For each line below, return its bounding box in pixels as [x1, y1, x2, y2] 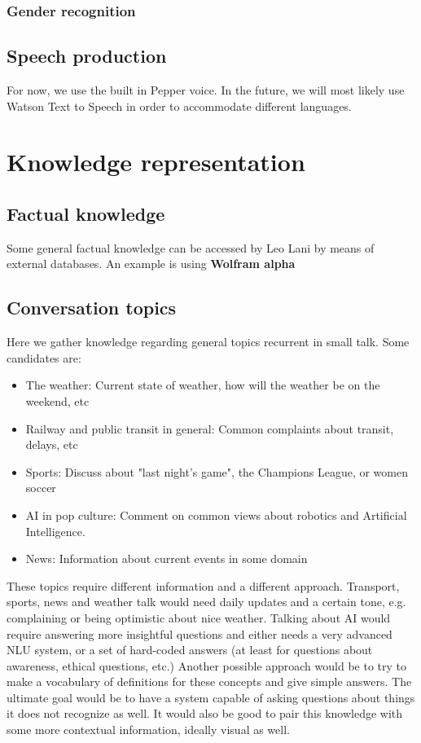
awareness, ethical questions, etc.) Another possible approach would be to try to [7, 657, 406, 674]
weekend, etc [25, 392, 90, 409]
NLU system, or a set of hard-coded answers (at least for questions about [7, 641, 373, 658]
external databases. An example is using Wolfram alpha [7, 255, 296, 272]
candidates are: [7, 349, 81, 366]
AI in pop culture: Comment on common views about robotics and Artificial [25, 506, 407, 523]
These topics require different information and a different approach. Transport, [7, 577, 400, 594]
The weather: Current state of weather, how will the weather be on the [25, 376, 380, 393]
